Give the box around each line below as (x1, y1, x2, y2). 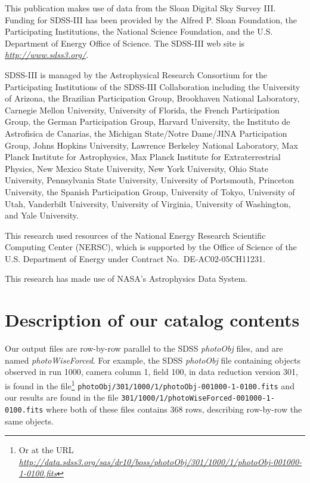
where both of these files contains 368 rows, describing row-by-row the (46, 402, 302, 415)
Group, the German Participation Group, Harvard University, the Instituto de (5, 115, 290, 128)
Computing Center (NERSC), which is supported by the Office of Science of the (5, 241, 297, 253)
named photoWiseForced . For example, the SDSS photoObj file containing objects (5, 353, 300, 366)
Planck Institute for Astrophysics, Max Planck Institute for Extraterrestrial (5, 150, 281, 163)
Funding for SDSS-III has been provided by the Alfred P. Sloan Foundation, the (5, 13, 297, 26)
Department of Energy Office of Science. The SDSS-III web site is (5, 36, 245, 49)
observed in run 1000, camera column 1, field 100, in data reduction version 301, (5, 365, 298, 378)
